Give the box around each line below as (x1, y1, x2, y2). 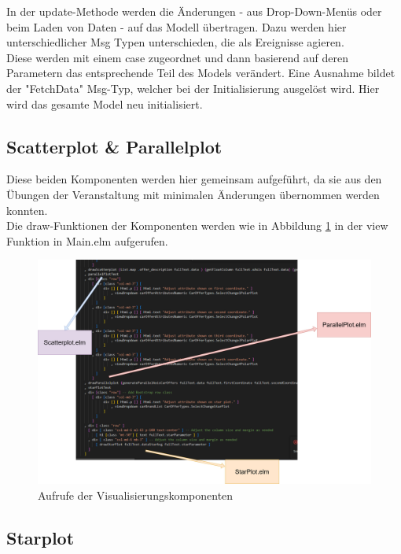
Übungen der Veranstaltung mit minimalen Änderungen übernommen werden (6, 186, 380, 202)
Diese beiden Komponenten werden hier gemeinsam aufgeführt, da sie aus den (6, 171, 382, 187)
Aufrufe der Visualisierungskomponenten (38, 486, 234, 503)
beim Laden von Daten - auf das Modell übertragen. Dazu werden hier (6, 18, 347, 35)
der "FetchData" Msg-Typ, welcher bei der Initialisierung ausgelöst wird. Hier (6, 79, 380, 96)
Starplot (6, 525, 75, 549)
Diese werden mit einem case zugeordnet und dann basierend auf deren (6, 49, 348, 65)
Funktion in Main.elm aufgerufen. (6, 232, 168, 249)
